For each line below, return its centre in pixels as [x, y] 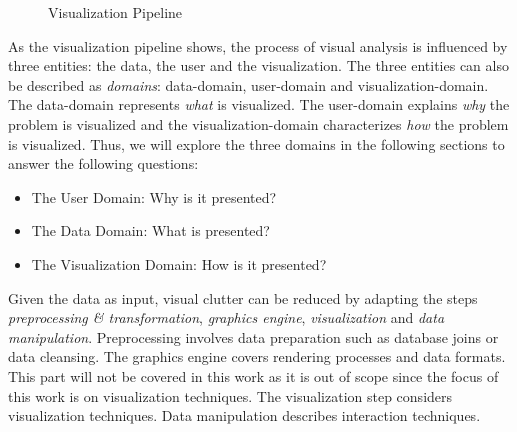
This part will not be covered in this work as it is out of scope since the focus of [253, 375]
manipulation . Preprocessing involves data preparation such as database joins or [253, 336]
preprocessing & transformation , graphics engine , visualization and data [226, 317]
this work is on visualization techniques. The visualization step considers [230, 395]
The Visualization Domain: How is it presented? [179, 263]
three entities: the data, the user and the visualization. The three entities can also [258, 65]
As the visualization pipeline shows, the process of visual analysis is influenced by [258, 45]
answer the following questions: [103, 163]
